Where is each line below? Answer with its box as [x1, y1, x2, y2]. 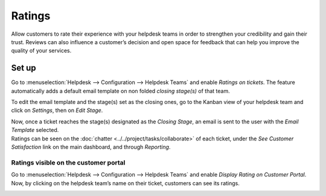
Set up [11, 63, 36, 73]
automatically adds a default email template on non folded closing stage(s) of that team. [11, 87, 230, 94]
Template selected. [11, 126, 59, 134]
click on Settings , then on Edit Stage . [11, 106, 103, 114]
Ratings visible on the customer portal [11, 158, 126, 166]
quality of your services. [11, 47, 72, 54]
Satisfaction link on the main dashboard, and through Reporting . [11, 143, 171, 151]
